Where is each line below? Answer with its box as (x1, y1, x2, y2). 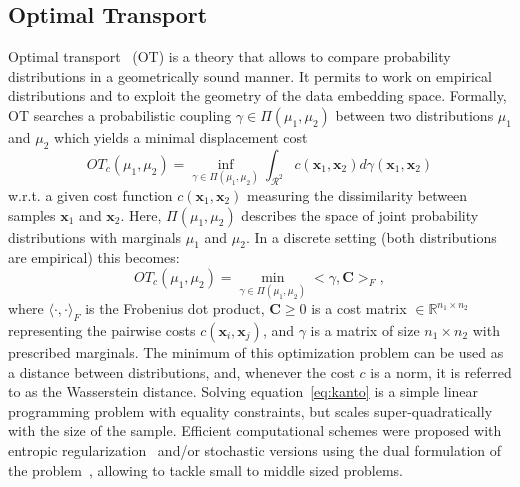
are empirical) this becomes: (8, 247, 180, 268)
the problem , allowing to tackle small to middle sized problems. (8, 459, 404, 480)
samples (8, 204, 56, 225)
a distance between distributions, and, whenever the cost (8, 361, 355, 382)
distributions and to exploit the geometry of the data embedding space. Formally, (8, 85, 507, 106)
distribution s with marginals (8, 226, 182, 247)
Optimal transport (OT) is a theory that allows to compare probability (8, 46, 451, 67)
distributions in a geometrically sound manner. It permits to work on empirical (8, 65, 492, 86)
